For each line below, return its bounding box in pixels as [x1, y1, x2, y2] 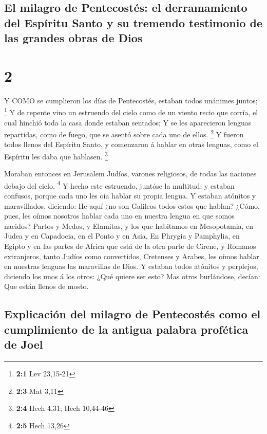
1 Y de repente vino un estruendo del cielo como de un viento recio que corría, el [4, 105, 258, 117]
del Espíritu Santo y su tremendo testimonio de [4, 14, 262, 30]
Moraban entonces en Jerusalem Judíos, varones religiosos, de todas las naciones [4, 168, 257, 179]
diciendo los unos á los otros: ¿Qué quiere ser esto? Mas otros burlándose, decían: [4, 270, 260, 281]
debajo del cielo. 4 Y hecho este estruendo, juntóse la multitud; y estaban [4, 178, 235, 191]
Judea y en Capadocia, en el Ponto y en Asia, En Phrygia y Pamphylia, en [4, 230, 240, 241]
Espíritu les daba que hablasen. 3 [4, 149, 108, 161]
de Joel [4, 336, 43, 352]
